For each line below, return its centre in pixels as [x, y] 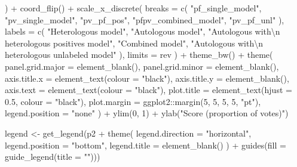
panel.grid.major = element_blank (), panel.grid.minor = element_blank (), [142, 66]
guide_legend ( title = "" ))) [53, 157]
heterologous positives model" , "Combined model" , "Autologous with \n [134, 43]
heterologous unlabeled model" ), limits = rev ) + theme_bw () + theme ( [139, 55]
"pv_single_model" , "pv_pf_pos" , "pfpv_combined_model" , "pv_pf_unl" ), [145, 19]
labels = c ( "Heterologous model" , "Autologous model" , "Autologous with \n [143, 31]
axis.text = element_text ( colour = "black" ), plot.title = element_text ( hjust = [148, 90]
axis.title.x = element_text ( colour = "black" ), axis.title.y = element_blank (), [147, 78]
